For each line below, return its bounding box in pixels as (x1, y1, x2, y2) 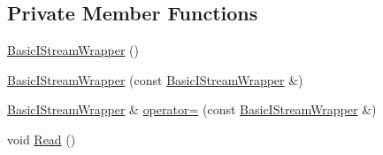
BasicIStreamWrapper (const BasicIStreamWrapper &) (7, 70, 303, 89)
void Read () (7, 129, 76, 148)
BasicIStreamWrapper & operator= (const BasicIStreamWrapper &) (7, 100, 377, 119)
